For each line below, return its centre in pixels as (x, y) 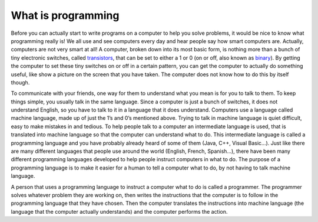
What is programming (65, 15)
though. (20, 82)
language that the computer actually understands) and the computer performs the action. (119, 211)
